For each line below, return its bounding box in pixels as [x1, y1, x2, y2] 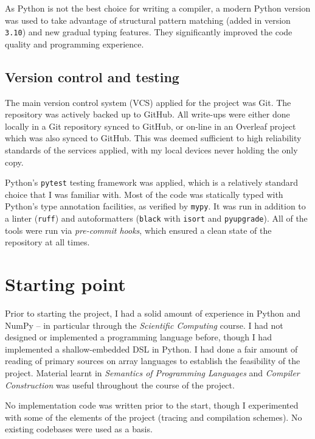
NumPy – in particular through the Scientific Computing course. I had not [5, 318, 283, 331]
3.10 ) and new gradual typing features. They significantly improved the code [5, 26, 292, 38]
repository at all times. [5, 236, 90, 248]
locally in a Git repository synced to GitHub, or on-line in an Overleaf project [5, 119, 296, 132]
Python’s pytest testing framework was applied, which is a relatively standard [5, 176, 298, 189]
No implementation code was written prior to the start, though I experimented [5, 399, 299, 412]
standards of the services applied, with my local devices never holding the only [5, 144, 298, 156]
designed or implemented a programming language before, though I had [5, 331, 272, 343]
